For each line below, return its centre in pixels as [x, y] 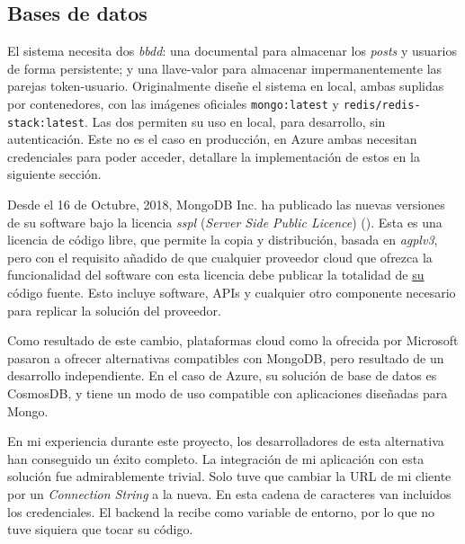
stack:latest [46, 123]
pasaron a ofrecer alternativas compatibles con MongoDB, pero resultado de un [226, 357]
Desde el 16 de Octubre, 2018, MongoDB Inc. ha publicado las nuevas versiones [226, 205]
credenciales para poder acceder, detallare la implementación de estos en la [214, 156]
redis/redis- [382, 105]
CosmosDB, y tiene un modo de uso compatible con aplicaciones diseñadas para [228, 393]
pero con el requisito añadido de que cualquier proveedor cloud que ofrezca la [220, 257]
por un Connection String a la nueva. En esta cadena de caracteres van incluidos [229, 493]
